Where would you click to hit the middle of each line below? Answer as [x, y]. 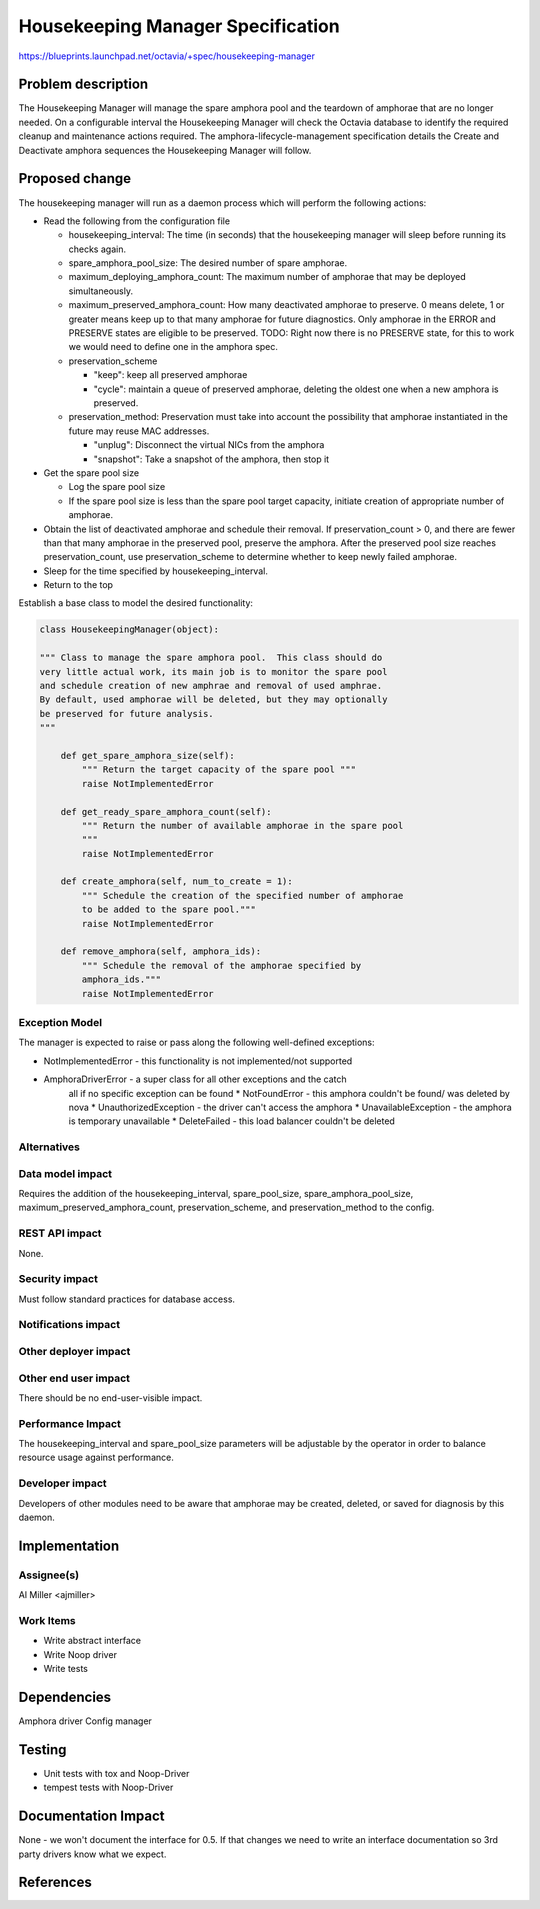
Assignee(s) [49, 1575]
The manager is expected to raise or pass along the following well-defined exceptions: [196, 1042]
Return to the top [78, 585]
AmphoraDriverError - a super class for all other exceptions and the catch [195, 1079]
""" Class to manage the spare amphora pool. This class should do [211, 658]
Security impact [58, 1279]
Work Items [47, 1620]
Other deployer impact [74, 1351]
